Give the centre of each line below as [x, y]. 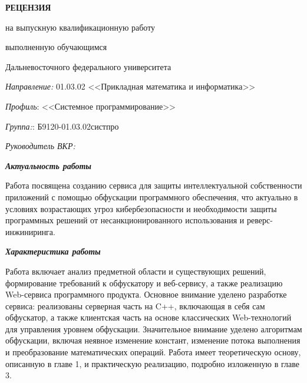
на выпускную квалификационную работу [80, 27]
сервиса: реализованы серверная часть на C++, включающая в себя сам [135, 306]
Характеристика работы [53, 251]
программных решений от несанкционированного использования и [125, 220]
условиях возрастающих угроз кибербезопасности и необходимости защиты [141, 208]
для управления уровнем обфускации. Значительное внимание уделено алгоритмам [154, 328]
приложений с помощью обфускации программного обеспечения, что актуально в [152, 197]
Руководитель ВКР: [40, 146]
